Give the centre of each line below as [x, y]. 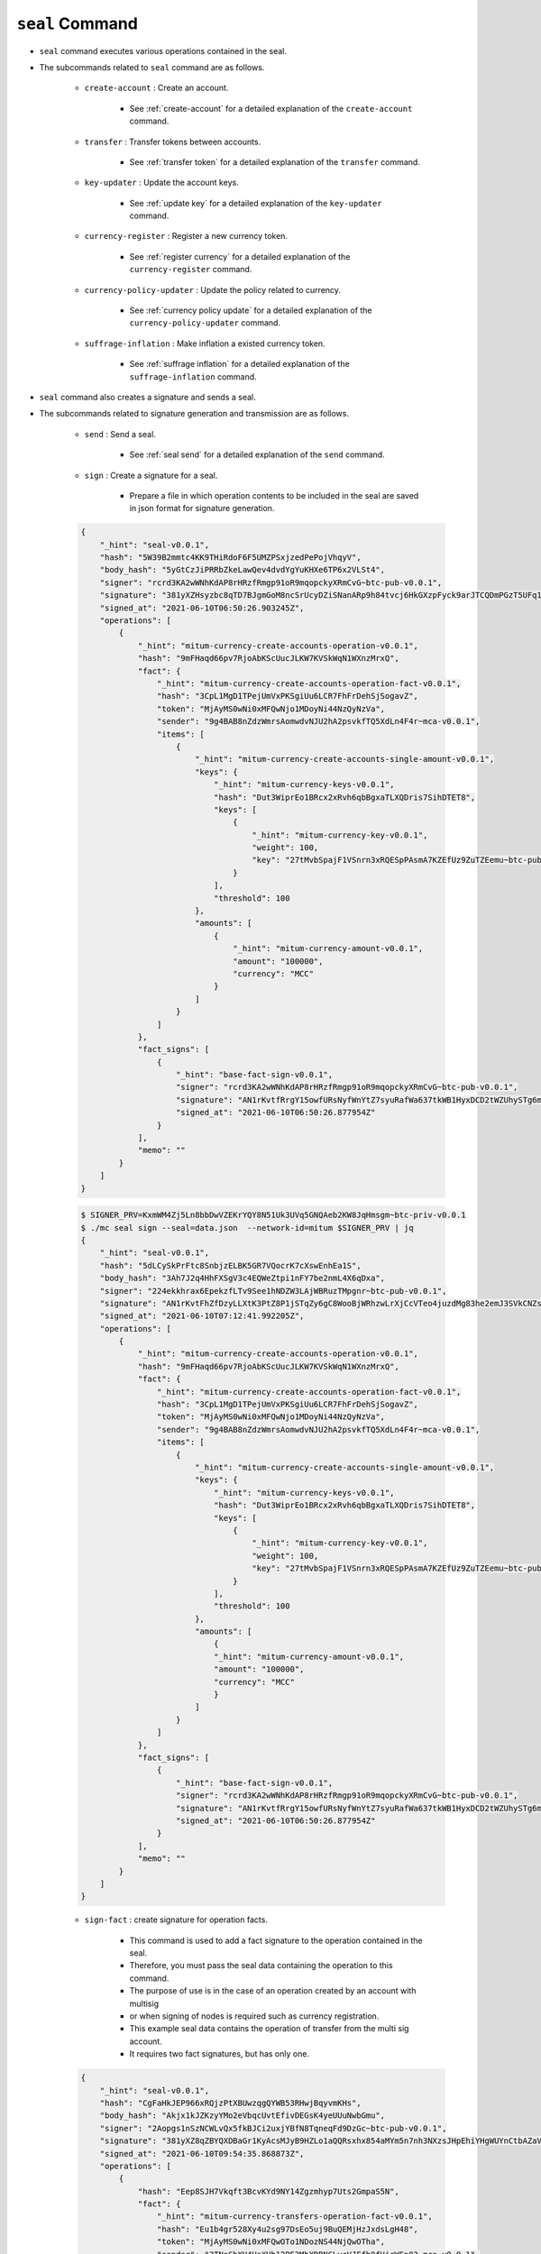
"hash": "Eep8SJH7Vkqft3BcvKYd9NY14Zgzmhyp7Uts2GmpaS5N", [269, 2191]
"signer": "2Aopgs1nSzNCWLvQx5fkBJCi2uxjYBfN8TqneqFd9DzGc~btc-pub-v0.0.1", [273, 2128]
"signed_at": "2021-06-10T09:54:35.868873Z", [202, 2153]
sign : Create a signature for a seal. [151, 475]
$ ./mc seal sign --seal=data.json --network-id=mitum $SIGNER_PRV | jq [247, 1228]
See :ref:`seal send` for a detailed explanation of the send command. [257, 454]
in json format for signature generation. [202, 509]
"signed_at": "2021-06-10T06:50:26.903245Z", [202, 608]
